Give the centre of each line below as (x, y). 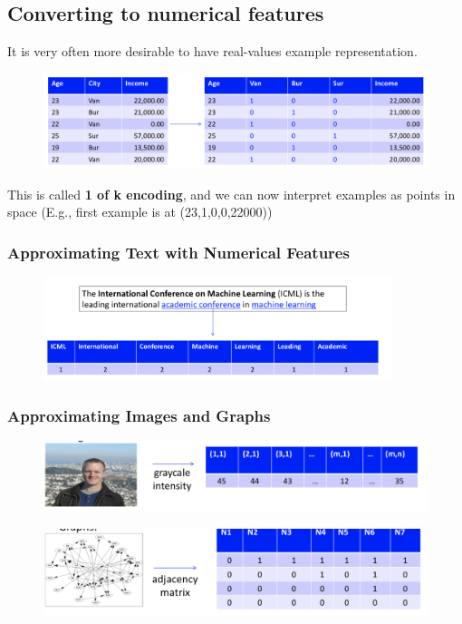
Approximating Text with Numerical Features (178, 252)
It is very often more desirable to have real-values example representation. (212, 51)
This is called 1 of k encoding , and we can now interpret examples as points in (231, 194)
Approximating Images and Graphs (139, 416)
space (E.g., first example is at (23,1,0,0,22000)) (140, 212)
